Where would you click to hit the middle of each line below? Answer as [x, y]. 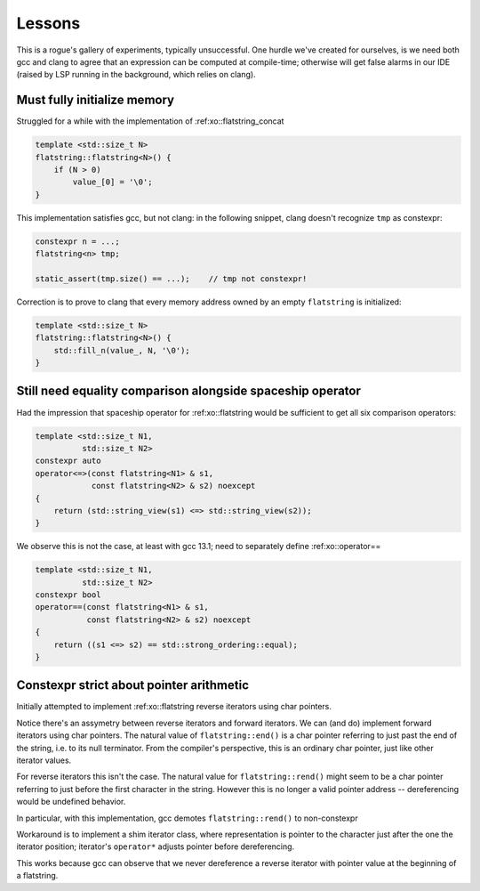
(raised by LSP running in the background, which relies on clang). [136, 75]
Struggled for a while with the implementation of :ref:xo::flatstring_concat [150, 121]
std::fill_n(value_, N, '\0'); [122, 350]
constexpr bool [68, 595]
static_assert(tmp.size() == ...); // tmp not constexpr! [171, 279]
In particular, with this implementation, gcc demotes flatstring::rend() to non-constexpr [188, 818]
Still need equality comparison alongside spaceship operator [189, 391]
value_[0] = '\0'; [112, 182]
